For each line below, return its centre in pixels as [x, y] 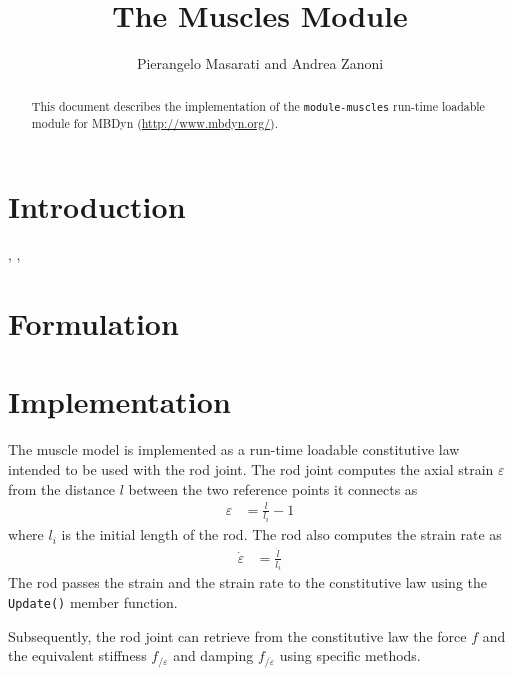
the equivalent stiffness [77, 655]
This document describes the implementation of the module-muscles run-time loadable [258, 105]
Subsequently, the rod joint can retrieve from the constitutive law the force [237, 635]
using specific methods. [350, 655]
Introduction [97, 206]
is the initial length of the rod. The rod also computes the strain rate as [281, 534]
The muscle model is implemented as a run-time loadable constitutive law [234, 449]
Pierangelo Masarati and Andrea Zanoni [260, 63]
